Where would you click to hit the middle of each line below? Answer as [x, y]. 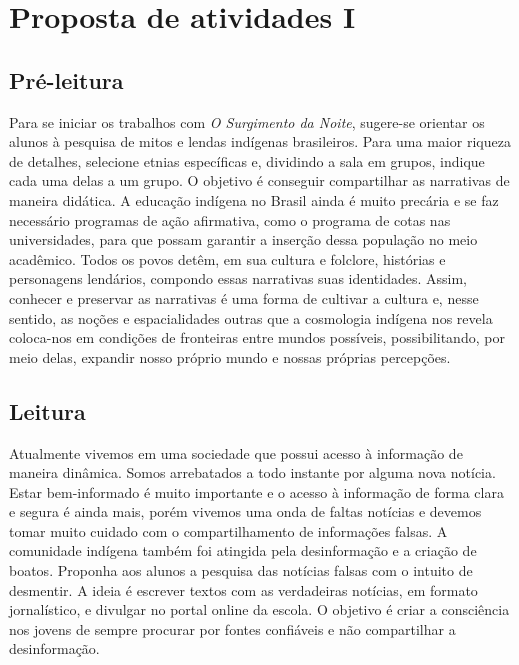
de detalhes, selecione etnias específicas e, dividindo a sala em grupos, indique [247, 160]
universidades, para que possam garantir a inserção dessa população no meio [243, 239]
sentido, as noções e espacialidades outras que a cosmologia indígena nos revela [251, 317]
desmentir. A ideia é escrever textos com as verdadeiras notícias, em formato [243, 589]
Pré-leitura [66, 79]
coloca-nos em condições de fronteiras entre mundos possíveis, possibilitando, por [257, 337]
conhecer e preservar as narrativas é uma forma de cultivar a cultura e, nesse [244, 297]
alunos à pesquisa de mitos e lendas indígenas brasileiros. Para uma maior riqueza [260, 141]
